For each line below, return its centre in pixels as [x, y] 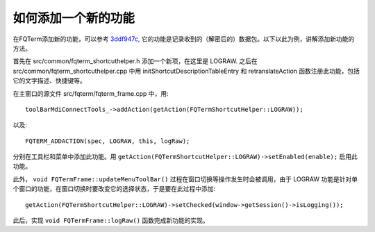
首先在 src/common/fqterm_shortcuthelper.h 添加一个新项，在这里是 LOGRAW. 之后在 [135, 61]
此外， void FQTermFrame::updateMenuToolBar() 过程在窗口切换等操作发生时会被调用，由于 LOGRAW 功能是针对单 [185, 179]
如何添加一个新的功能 [74, 18]
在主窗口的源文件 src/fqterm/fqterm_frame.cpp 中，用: [91, 93]
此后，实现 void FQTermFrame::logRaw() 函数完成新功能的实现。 [111, 221]
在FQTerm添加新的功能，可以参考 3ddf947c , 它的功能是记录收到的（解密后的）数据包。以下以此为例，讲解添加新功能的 [184, 39]
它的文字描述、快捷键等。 [49, 81]
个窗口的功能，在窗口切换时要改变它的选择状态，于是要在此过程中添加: [114, 189]
